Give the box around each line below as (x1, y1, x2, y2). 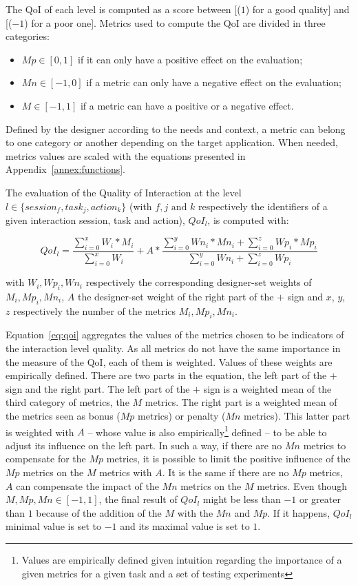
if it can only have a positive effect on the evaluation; (78, 52, 303, 66)
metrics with (99, 465, 152, 480)
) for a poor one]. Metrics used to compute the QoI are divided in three (24, 15, 326, 30)
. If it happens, (267, 505, 330, 520)
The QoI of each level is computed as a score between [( (6, 2, 241, 16)
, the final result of (98, 492, 178, 506)
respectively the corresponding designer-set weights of (85, 275, 312, 289)
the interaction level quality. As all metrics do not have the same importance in (6, 341, 341, 356)
